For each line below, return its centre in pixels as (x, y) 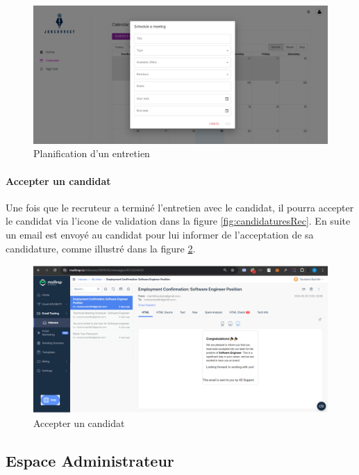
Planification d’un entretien (92, 153)
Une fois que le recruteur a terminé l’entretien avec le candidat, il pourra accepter (180, 207)
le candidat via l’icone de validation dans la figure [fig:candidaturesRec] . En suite (178, 221)
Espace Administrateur (90, 460)
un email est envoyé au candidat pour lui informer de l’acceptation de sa (160, 234)
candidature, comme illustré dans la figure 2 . (101, 248)
